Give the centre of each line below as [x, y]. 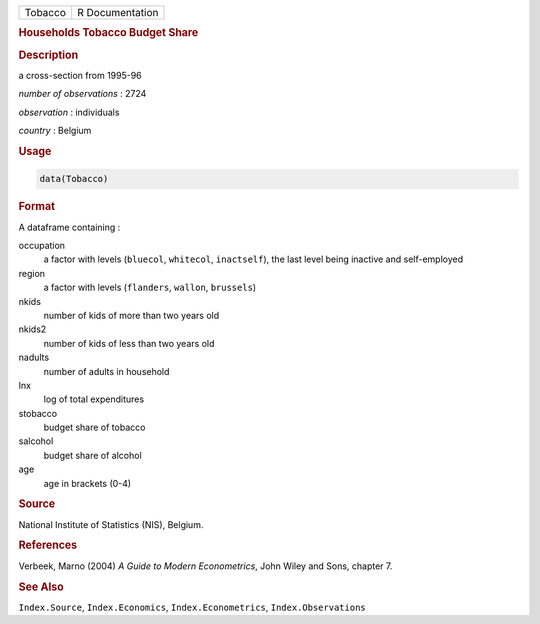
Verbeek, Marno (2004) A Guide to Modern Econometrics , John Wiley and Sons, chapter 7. [205, 566]
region [31, 273]
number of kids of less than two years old [129, 343]
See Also [41, 587]
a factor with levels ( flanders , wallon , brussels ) [150, 287]
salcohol [36, 441]
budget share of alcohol [92, 455]
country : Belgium [55, 131]
